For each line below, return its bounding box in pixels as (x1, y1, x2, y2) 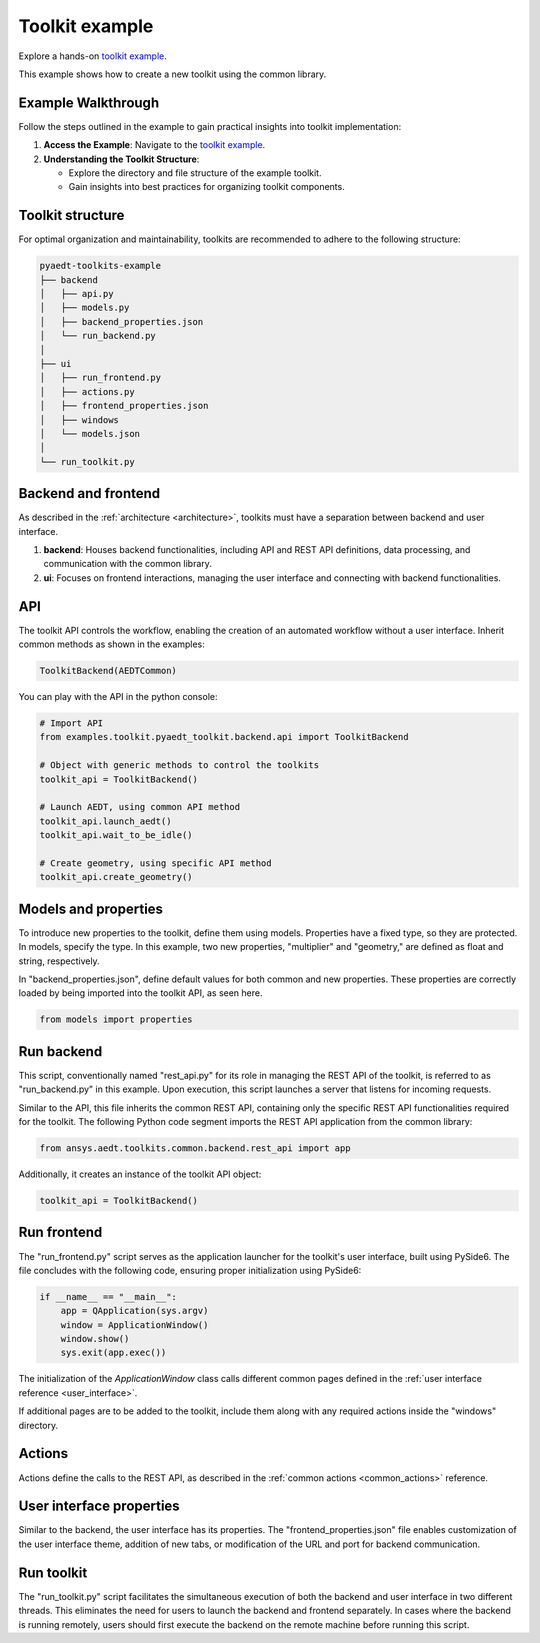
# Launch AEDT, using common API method (39, 801, 240, 813)
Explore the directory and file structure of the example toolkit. (68, 167, 322, 179)
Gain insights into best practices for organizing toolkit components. (68, 181, 345, 193)
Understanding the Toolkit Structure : (43, 153, 200, 165)
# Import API (39, 718, 104, 729)
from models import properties (39, 1014, 194, 1025)
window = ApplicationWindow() (60, 1319, 209, 1330)
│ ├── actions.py (39, 386, 135, 397)
